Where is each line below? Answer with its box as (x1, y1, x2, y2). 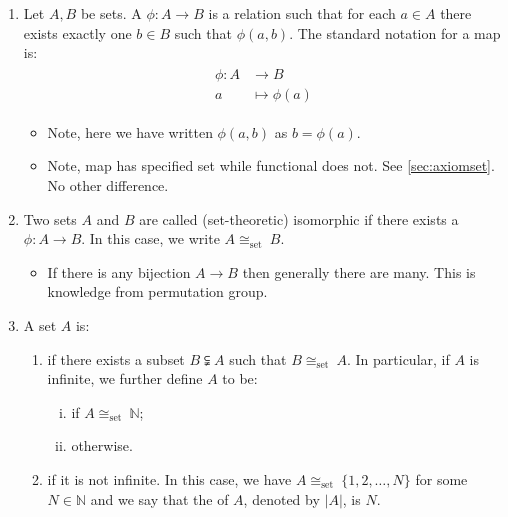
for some (415, 469, 468, 489)
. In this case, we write (81, 228, 220, 249)
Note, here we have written (47, 121, 213, 142)
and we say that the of (90, 488, 229, 509)
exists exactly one (23, 22, 132, 43)
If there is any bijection (47, 261, 191, 282)
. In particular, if (346, 348, 450, 369)
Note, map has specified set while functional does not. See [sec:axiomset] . (47, 155, 495, 176)
